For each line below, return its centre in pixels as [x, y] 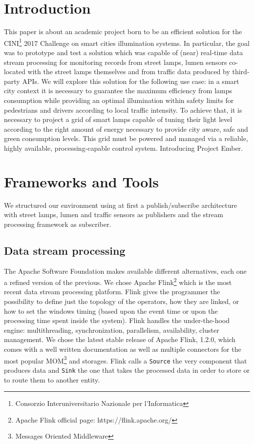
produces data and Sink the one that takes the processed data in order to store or [127, 370]
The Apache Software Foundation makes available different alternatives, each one [125, 271]
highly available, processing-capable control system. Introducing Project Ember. [123, 148]
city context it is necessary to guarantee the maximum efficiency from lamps [118, 91]
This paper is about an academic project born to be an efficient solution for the [123, 31]
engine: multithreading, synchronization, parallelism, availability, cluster [112, 330]
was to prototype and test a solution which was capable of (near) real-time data [124, 52]
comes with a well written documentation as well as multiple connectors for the [123, 349]
